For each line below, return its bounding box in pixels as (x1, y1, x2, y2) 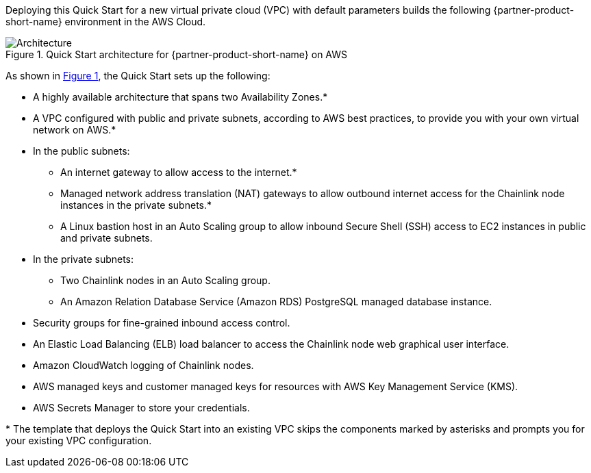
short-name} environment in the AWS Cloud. (5, 16, 206, 27)
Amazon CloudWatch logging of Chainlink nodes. (33, 359, 254, 371)
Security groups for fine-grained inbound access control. (33, 317, 290, 329)
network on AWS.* (33, 124, 116, 136)
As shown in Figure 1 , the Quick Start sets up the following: (5, 70, 271, 81)
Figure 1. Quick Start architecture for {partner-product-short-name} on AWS (5, 49, 348, 60)
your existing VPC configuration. (5, 435, 152, 446)
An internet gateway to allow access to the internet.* (60, 166, 297, 178)
